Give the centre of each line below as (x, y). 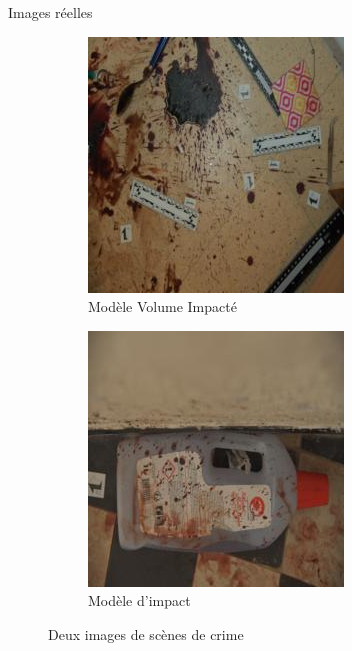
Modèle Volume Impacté (162, 306)
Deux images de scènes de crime (146, 633)
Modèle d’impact (139, 600)
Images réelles (50, 12)
